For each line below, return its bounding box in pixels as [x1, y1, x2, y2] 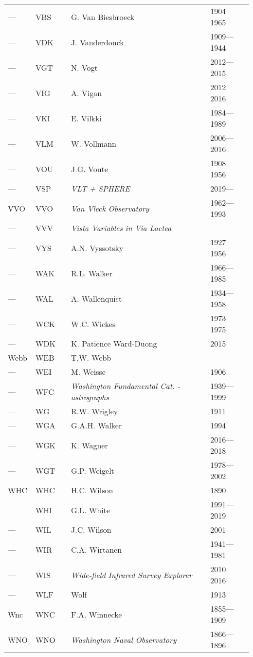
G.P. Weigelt [71, 464, 114, 476]
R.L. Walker [71, 267, 112, 279]
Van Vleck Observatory [71, 202, 149, 214]
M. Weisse [71, 366, 106, 377]
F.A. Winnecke [71, 608, 122, 620]
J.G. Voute [71, 163, 108, 174]
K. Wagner [71, 439, 108, 451]
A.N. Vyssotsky [71, 242, 124, 253]
